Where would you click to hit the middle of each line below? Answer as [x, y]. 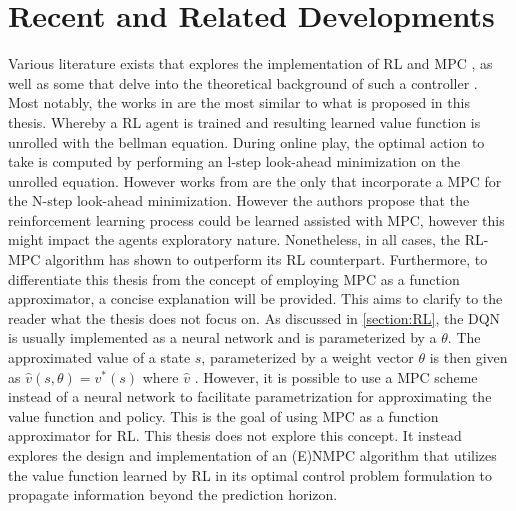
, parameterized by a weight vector [307, 357]
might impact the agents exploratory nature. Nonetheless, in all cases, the [234, 239]
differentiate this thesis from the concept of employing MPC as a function [234, 278]
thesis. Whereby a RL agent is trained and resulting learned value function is [244, 121]
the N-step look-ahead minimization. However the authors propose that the [239, 200]
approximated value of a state [99, 357]
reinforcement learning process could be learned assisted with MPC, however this [256, 219]
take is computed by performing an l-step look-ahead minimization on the [234, 161]
